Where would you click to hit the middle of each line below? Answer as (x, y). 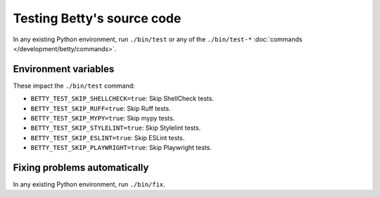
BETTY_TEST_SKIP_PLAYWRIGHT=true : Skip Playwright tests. (121, 148)
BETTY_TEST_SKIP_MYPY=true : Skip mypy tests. (103, 118)
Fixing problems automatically (81, 168)
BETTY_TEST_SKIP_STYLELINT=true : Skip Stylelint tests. (116, 128)
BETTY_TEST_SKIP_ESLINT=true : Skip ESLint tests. (108, 137)
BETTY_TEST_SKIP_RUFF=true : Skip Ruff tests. (101, 108)
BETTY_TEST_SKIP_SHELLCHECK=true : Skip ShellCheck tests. (122, 99)
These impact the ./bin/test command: (74, 86)
